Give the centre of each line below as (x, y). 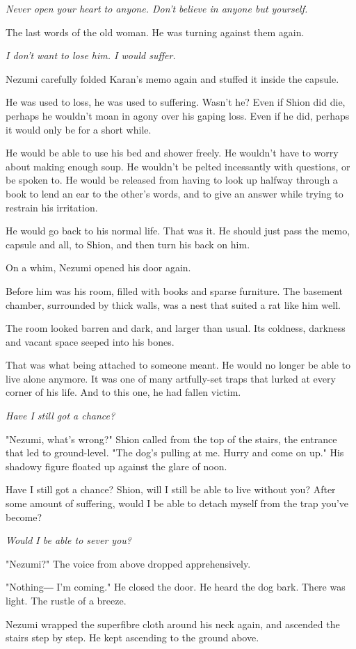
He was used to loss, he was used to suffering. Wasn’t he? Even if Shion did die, (176, 102)
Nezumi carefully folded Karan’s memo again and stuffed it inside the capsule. (172, 78)
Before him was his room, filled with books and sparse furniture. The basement (175, 290)
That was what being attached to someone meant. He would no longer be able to (178, 365)
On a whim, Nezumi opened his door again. (98, 267)
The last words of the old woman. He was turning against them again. (155, 32)
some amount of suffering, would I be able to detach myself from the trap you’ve (177, 503)
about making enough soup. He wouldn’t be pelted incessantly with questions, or (178, 166)
